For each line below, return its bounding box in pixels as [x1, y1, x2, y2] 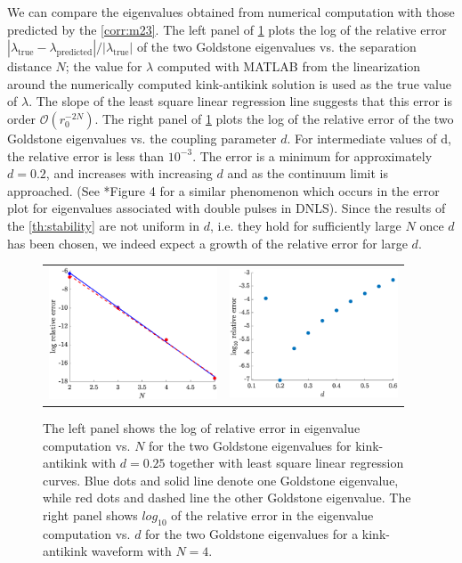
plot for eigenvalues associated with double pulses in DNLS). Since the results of [7, 199, 446, 217]
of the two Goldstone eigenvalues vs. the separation [136, 37, 417, 56]
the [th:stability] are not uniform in [7, 216, 200, 234]
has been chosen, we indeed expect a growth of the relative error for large [7, 233, 408, 252]
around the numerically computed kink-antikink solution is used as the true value [7, 74, 452, 93]
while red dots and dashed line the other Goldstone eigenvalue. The [43, 488, 411, 507]
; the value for [65, 57, 142, 76]
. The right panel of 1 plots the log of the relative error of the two [94, 109, 454, 127]
